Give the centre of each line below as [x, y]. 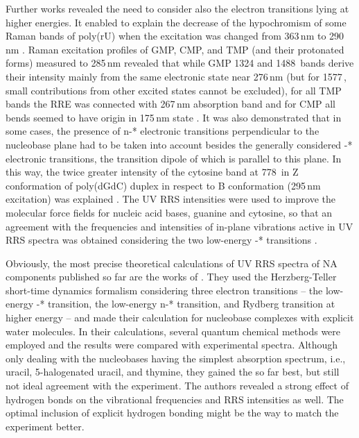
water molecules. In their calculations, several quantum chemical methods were [173, 331]
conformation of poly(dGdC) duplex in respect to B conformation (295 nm [163, 185]
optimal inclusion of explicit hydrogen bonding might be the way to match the [172, 413]
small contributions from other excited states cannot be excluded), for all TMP [174, 90]
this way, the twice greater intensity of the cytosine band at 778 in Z [152, 172]
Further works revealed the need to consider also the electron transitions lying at [177, 8]
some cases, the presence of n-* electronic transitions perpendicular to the [163, 131]
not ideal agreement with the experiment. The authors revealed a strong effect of [177, 386]
